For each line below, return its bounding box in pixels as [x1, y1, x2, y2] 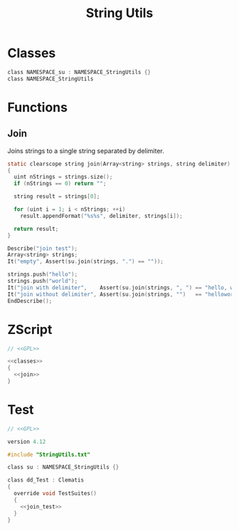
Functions [7, 99, 68, 115]
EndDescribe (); [7, 297, 53, 304]
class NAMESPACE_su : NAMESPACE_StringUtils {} [7, 68, 152, 76]
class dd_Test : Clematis [7, 477, 84, 484]
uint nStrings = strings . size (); [14, 173, 113, 181]
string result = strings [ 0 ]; [14, 193, 100, 200]
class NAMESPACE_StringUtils [7, 75, 94, 83]
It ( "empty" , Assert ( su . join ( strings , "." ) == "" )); [7, 258, 164, 265]
